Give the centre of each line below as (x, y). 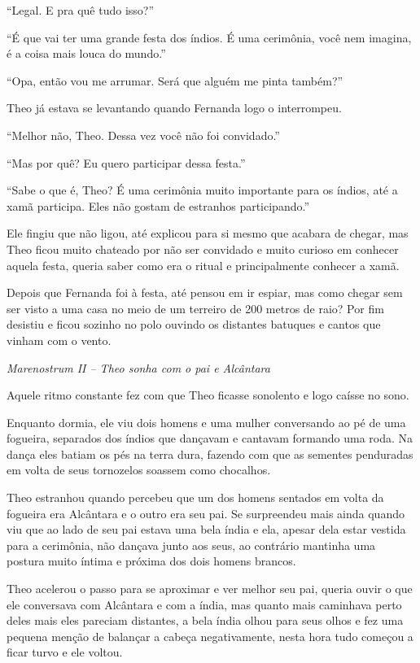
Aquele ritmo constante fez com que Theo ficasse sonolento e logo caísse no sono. (208, 395)
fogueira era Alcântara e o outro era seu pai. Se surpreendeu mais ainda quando (206, 513)
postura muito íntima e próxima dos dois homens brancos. (151, 561)
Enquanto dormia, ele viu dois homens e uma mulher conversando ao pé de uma (206, 422)
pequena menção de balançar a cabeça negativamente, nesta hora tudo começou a (210, 636)
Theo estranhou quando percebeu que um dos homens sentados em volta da (195, 497)
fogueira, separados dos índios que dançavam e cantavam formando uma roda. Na (210, 438)
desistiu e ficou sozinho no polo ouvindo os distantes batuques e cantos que (194, 324)
